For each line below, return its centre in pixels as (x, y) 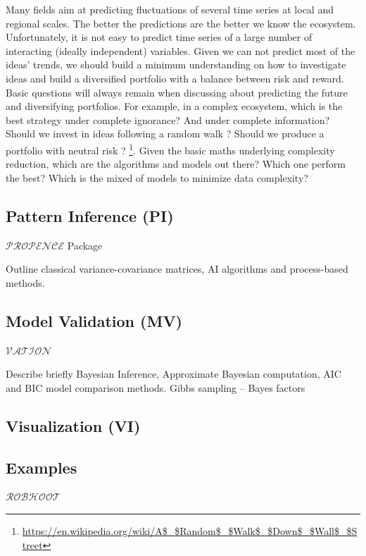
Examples (42, 467)
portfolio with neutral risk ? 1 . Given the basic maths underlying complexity (170, 149)
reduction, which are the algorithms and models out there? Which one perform (176, 164)
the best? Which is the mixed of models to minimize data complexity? (157, 177)
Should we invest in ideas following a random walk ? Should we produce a (165, 134)
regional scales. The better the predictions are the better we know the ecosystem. (181, 23)
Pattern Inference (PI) (90, 215)
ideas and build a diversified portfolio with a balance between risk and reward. (175, 78)
